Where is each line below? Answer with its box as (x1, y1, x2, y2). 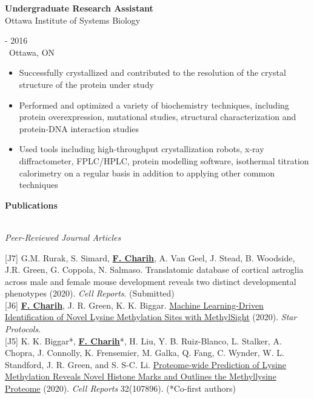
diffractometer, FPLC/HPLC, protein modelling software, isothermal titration (19, 154, 309, 167)
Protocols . (5, 323, 41, 335)
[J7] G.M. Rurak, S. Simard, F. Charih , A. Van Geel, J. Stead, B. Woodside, (5, 251, 295, 264)
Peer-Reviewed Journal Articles (5, 230, 121, 243)
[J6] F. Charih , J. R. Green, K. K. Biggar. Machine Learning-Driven (5, 298, 264, 311)
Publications (5, 198, 58, 211)
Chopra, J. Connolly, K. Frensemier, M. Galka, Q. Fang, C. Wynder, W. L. (5, 346, 284, 359)
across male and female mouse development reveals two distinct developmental (5, 275, 296, 287)
